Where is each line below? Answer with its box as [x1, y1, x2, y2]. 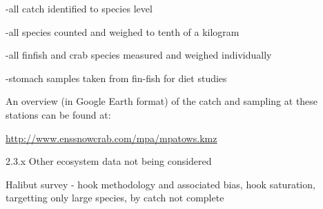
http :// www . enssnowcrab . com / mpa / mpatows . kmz [6, 130, 217, 145]
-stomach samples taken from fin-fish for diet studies [6, 70, 227, 85]
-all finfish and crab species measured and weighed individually [6, 48, 272, 62]
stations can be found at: [6, 107, 111, 121]
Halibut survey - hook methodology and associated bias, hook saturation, [6, 177, 315, 191]
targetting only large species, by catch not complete [6, 190, 224, 205]
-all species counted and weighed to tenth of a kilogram [6, 24, 239, 39]
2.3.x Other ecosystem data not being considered [6, 154, 212, 168]
